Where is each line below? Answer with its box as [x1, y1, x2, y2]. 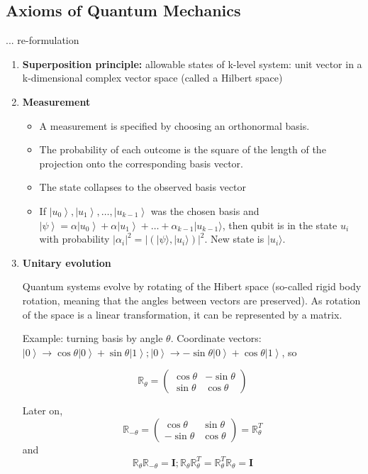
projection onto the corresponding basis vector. [39, 155, 243, 170]
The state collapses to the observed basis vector [39, 180, 246, 194]
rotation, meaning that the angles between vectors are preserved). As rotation [22, 292, 361, 307]
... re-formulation [6, 33, 79, 48]
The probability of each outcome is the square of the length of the [39, 142, 326, 157]
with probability [39, 231, 110, 246]
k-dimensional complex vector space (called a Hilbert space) [22, 70, 283, 85]
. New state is [204, 231, 264, 246]
